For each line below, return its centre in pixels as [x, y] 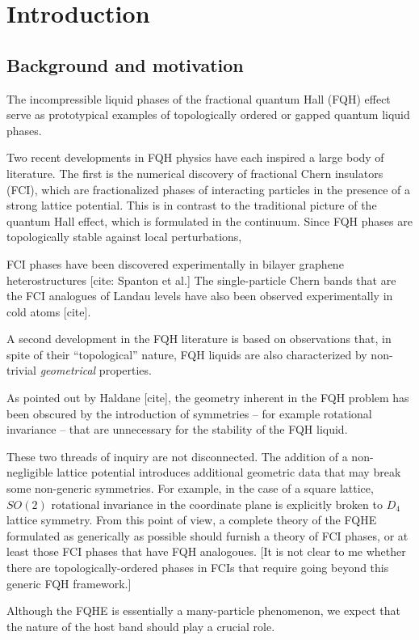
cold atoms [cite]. [49, 311]
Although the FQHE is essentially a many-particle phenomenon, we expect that [203, 610]
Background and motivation [125, 64]
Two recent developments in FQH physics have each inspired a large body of [195, 157]
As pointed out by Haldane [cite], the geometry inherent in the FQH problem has [208, 398]
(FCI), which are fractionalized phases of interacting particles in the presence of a [209, 189]
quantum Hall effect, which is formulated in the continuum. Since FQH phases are [209, 220]
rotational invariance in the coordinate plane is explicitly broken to [217, 504]
